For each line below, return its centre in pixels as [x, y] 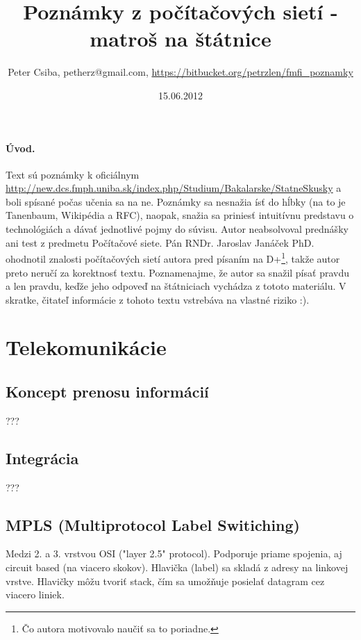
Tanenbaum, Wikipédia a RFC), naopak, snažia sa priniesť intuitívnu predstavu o [180, 215]
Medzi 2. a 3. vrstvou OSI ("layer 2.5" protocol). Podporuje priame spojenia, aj [174, 553]
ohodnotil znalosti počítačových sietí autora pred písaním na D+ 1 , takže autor [173, 257]
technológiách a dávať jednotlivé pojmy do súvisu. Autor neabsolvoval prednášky [177, 229]
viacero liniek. [35, 594]
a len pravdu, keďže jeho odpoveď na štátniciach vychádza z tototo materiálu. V [176, 286]
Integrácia [42, 458]
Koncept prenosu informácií [107, 392]
